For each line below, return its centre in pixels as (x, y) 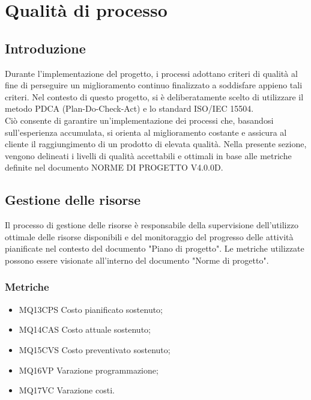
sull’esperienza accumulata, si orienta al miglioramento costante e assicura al (146, 132)
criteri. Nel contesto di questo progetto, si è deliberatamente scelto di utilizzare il (154, 96)
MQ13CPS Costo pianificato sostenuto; (91, 309)
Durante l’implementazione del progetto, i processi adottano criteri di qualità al (151, 73)
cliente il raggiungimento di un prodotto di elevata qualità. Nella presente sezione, (156, 144)
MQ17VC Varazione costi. (67, 390)
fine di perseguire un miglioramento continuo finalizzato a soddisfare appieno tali (154, 85)
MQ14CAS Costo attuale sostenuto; (85, 329)
